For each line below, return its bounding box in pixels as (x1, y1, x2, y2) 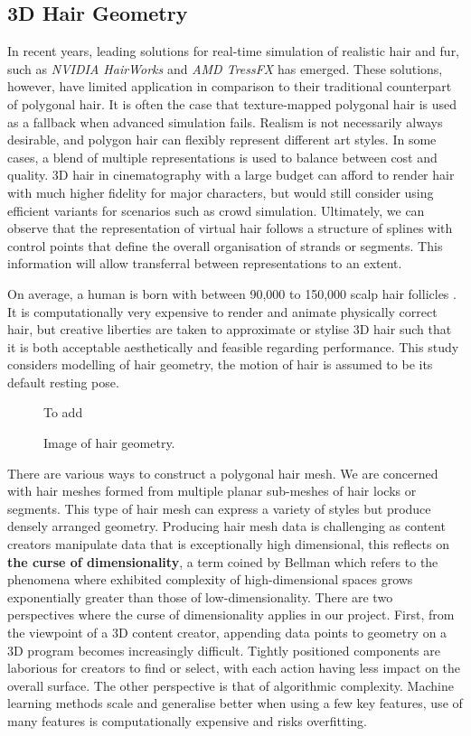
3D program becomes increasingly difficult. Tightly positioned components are (7, 640, 440, 659)
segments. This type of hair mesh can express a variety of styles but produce (7, 498, 431, 517)
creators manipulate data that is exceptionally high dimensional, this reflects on (7, 535, 449, 554)
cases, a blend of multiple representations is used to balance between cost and (7, 147, 438, 166)
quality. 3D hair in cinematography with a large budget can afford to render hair (7, 165, 455, 184)
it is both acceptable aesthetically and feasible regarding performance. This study (7, 337, 459, 356)
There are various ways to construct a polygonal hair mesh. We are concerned (7, 463, 438, 482)
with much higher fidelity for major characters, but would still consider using (7, 182, 434, 201)
